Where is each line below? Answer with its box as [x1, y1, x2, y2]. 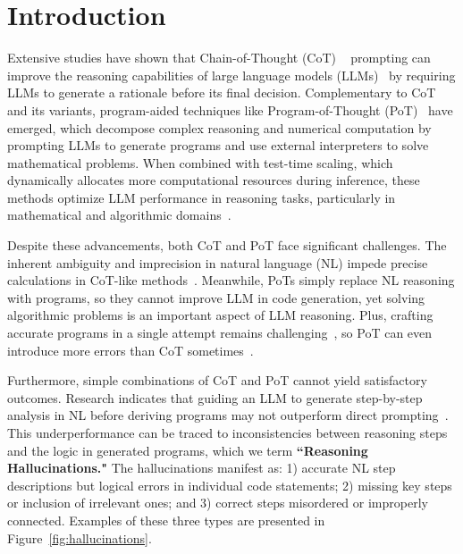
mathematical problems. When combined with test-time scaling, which [7, 153, 393, 172]
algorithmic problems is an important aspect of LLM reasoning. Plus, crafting [7, 306, 434, 324]
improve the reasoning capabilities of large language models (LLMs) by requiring [7, 65, 456, 84]
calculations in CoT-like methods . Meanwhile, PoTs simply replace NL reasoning [7, 271, 455, 290]
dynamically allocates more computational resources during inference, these [7, 171, 420, 189]
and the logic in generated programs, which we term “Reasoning [7, 441, 368, 459]
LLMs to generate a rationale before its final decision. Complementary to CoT [7, 83, 436, 102]
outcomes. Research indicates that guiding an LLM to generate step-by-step [7, 388, 423, 407]
